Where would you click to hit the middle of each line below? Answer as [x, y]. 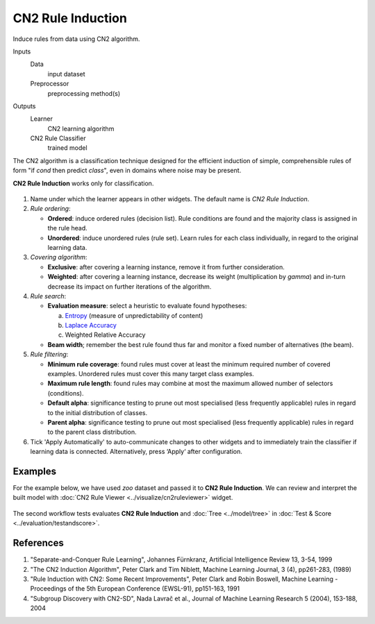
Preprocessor [50, 84]
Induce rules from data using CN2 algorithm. [76, 39]
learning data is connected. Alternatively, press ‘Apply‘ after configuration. [136, 452]
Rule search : [48, 296]
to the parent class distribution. [92, 432]
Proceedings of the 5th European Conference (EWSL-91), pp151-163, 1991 [135, 589]
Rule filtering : [49, 355]
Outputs [24, 106]
